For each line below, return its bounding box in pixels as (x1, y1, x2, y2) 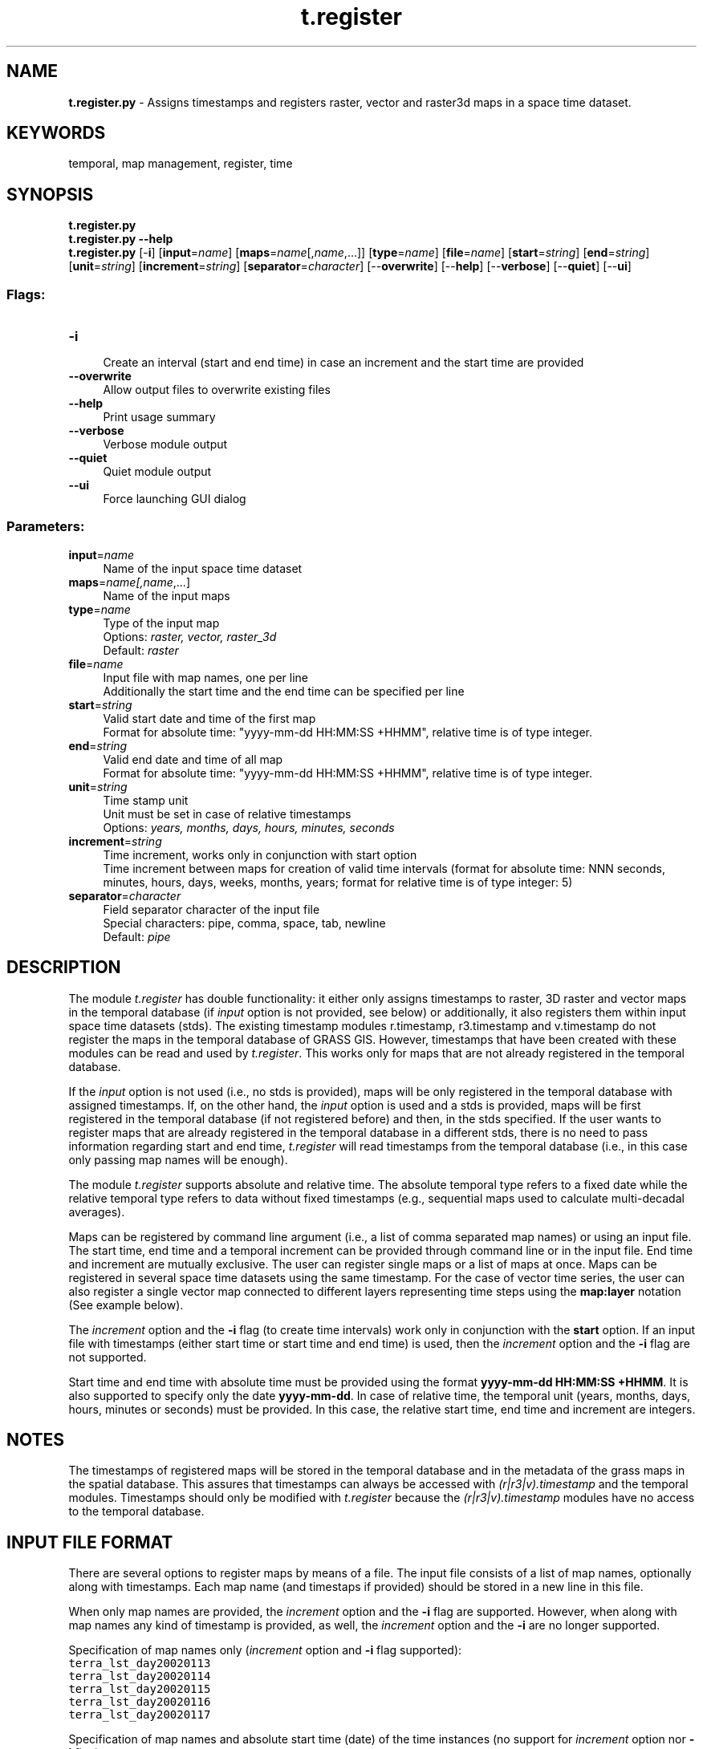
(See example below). (68, 1297, 184, 1312)
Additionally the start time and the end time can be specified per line (103, 684, 465, 698)
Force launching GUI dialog (103, 492, 246, 506)
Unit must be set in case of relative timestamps (103, 806, 351, 821)
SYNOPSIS (6, 184, 94, 205)
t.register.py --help (68, 232, 173, 246)
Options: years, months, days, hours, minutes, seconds (103, 820, 395, 834)
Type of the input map (103, 615, 220, 630)
